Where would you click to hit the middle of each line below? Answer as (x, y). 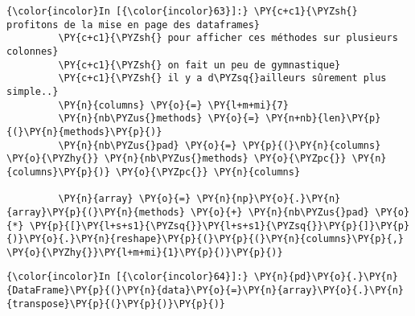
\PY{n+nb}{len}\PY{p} (323, 119)
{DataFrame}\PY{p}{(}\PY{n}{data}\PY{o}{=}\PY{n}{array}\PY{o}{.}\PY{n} (205, 291)
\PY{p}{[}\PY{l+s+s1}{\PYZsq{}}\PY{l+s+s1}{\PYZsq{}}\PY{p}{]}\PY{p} (220, 226)
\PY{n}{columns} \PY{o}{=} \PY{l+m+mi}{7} (173, 105)
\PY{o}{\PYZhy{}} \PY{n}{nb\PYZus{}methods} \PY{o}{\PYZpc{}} (177, 159)
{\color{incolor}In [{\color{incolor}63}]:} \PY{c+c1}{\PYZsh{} (182, 11)
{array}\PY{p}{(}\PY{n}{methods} (96, 212)
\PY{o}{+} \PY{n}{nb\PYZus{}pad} (280, 212)
